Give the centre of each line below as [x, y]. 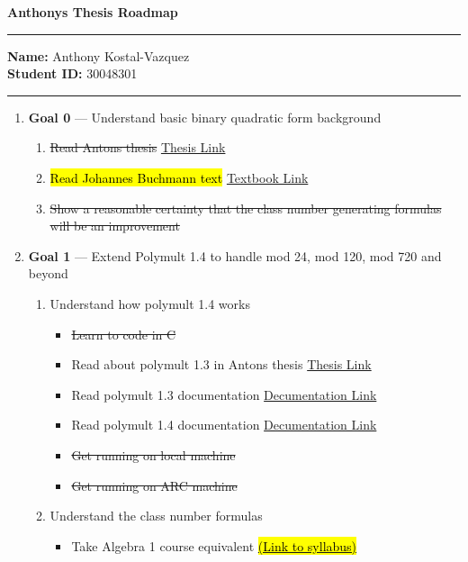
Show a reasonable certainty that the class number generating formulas [246, 208]
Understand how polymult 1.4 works [150, 303]
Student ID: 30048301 [72, 73]
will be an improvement [115, 226]
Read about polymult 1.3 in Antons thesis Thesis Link [221, 364]
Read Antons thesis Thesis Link [138, 147]
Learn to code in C [124, 334]
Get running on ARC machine [154, 485]
